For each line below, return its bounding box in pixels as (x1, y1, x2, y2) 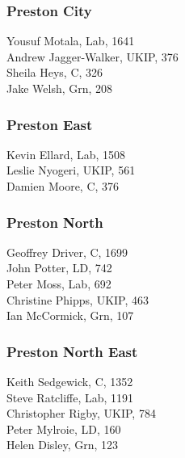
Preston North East (6, 341, 138, 361)
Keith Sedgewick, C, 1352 (6, 373, 133, 389)
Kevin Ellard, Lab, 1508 (6, 145, 126, 162)
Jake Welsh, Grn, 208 (6, 80, 113, 96)
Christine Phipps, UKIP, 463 (6, 291, 149, 308)
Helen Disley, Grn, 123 (6, 436, 119, 453)
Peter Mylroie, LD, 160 (6, 420, 121, 437)
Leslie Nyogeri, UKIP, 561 (6, 162, 136, 179)
